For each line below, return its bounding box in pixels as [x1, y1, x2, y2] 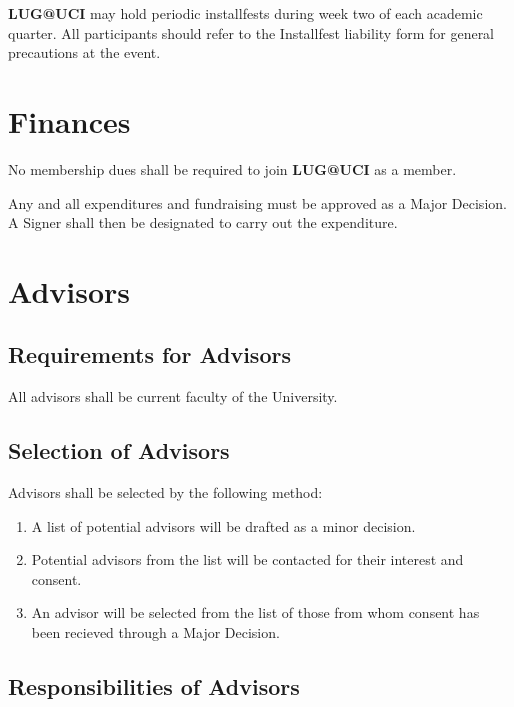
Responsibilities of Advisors [8, 671, 300, 702]
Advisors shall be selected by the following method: [8, 482, 323, 503]
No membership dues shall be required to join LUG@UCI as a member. [8, 158, 457, 179]
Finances [8, 100, 131, 141]
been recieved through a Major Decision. [31, 622, 280, 643]
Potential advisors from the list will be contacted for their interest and [31, 549, 464, 570]
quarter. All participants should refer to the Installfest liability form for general [8, 22, 495, 43]
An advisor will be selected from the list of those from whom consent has [31, 602, 480, 623]
